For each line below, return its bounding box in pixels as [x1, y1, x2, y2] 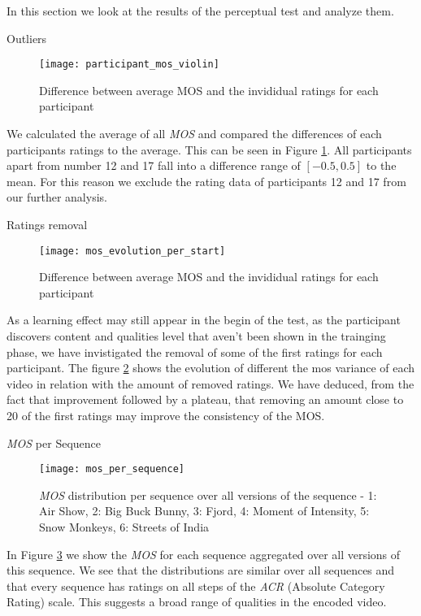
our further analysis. [7, 189, 107, 206]
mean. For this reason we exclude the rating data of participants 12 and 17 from [7, 172, 406, 189]
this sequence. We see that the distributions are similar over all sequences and [7, 562, 395, 579]
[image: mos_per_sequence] [39, 463, 184, 475]
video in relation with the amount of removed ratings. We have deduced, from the [7, 375, 414, 392]
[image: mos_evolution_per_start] [39, 245, 226, 257]
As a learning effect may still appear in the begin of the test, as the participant [7, 311, 401, 328]
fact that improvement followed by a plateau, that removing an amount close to [7, 391, 404, 408]
